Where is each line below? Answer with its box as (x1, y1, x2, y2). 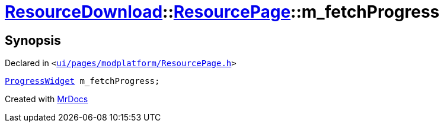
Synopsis (5, 32, 61, 48)
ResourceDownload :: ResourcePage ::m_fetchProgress (5, 2, 440, 22)
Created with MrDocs (5, 94, 88, 105)
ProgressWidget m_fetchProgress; (5, 76, 160, 86)
